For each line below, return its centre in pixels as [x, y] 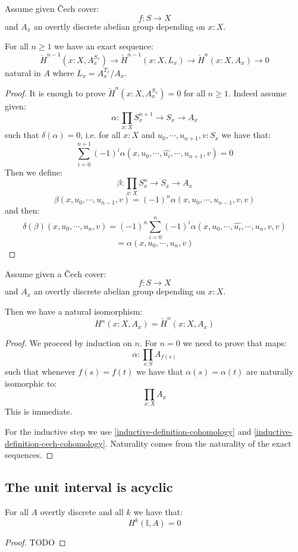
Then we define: [34, 172]
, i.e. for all [101, 135]
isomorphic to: [31, 383]
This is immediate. [39, 411]
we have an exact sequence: [104, 46]
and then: [22, 210]
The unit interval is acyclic [89, 487]
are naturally [270, 371]
